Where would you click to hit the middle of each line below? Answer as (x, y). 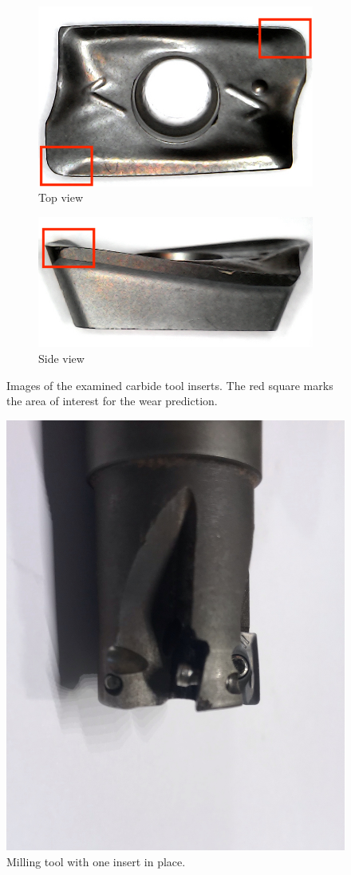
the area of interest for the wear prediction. (112, 401)
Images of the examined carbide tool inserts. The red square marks (170, 385)
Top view (61, 197)
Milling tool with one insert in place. (96, 861)
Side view (61, 358)
